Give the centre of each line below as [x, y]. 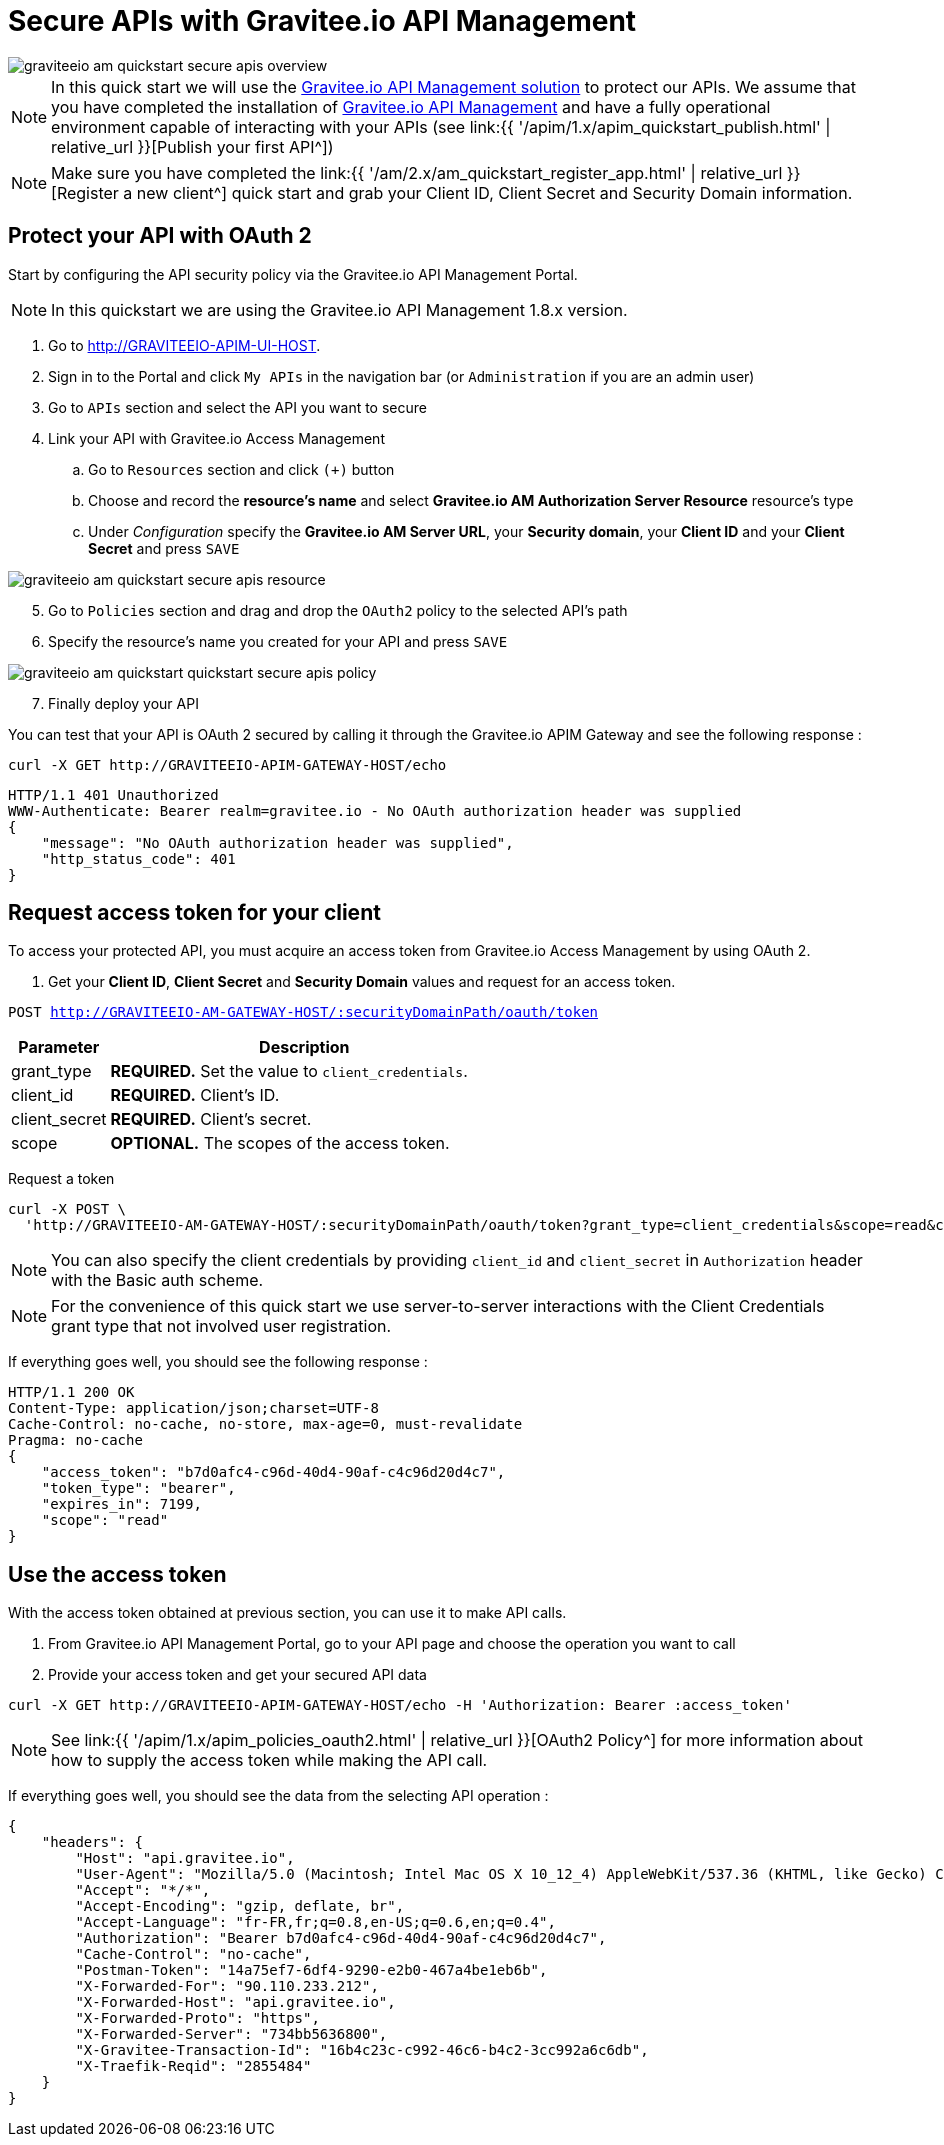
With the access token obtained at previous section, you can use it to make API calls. [287, 1613]
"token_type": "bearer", [138, 1488]
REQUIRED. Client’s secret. [211, 1119]
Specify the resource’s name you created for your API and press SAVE [278, 641]
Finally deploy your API [123, 703]
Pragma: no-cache [75, 1440]
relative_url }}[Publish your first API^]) [192, 146]
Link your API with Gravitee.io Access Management [216, 438]
